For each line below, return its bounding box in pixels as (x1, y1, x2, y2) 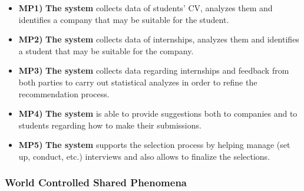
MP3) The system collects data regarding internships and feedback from (18, 64, 289, 77)
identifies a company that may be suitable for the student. (18, 13, 229, 25)
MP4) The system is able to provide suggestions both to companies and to (18, 107, 298, 120)
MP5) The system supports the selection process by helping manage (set (18, 139, 290, 151)
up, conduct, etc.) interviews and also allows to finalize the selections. (18, 150, 270, 162)
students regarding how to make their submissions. (18, 118, 201, 131)
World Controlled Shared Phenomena (5, 175, 187, 190)
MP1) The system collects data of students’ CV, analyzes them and (18, 2, 273, 14)
